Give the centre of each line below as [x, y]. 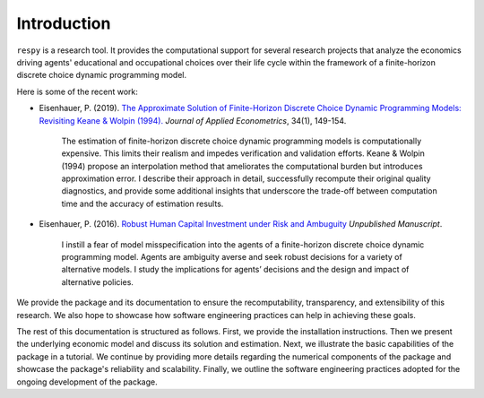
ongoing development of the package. [87, 382]
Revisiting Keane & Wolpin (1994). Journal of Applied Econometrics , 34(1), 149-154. [193, 120]
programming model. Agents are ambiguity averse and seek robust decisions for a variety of [232, 257]
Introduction [64, 23]
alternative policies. [98, 281]
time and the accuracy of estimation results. [143, 203]
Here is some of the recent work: [77, 91]
